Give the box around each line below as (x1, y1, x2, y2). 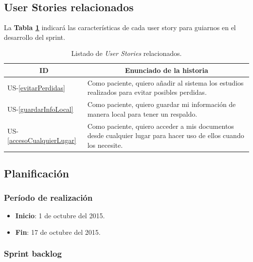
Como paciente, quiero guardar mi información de (87, 99, 236, 109)
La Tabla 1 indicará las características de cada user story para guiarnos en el (4, 22, 236, 33)
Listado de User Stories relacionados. (71, 48, 182, 58)
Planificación (4, 166, 69, 181)
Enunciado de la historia (125, 65, 208, 75)
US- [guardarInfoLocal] (7, 104, 73, 114)
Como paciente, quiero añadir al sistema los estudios (87, 77, 244, 87)
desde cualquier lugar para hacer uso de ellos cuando (87, 130, 244, 140)
